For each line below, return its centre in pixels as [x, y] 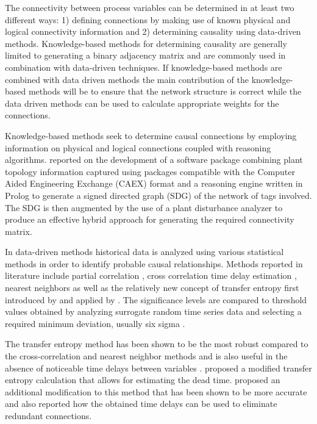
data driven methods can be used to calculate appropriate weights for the [142, 103]
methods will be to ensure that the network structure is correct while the [165, 91]
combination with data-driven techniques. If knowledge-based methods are [144, 67]
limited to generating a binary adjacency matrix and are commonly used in [145, 55]
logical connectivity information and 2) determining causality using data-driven [153, 31]
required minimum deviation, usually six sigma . [95, 323]
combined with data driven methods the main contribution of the [127, 79]
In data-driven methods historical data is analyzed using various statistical [144, 252]
